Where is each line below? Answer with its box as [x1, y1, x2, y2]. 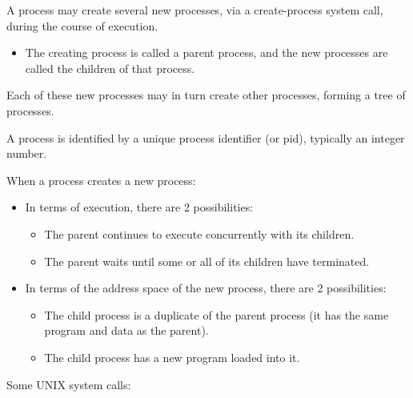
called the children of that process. [25, 59, 195, 76]
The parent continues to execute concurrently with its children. [44, 225, 355, 242]
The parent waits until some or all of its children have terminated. [44, 252, 370, 269]
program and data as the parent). [44, 322, 209, 339]
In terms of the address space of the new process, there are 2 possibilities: [25, 279, 387, 296]
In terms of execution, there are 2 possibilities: [25, 199, 254, 215]
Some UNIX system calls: [6, 376, 131, 392]
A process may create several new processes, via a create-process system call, [6, 2, 383, 18]
